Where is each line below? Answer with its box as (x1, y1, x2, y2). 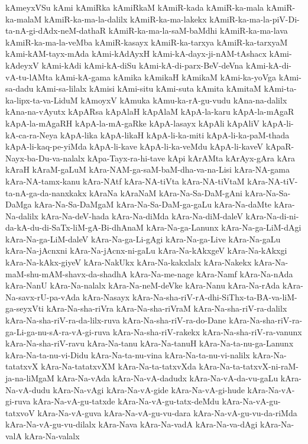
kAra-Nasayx (82, 290, 130, 303)
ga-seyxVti (5, 302, 44, 315)
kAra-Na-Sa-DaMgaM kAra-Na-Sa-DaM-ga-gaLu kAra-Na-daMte (34, 198, 272, 210)
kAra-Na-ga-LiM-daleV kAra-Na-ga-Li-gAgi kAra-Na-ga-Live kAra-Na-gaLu (5, 232, 281, 245)
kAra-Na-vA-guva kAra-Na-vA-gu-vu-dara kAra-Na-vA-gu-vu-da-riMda (37, 406, 297, 419)
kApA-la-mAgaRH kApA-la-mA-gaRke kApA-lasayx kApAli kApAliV (5, 116, 260, 129)
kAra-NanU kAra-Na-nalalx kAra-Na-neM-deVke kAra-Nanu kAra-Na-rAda (5, 279, 280, 291)
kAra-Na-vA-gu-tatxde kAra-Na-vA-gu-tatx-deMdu (33, 395, 219, 407)
